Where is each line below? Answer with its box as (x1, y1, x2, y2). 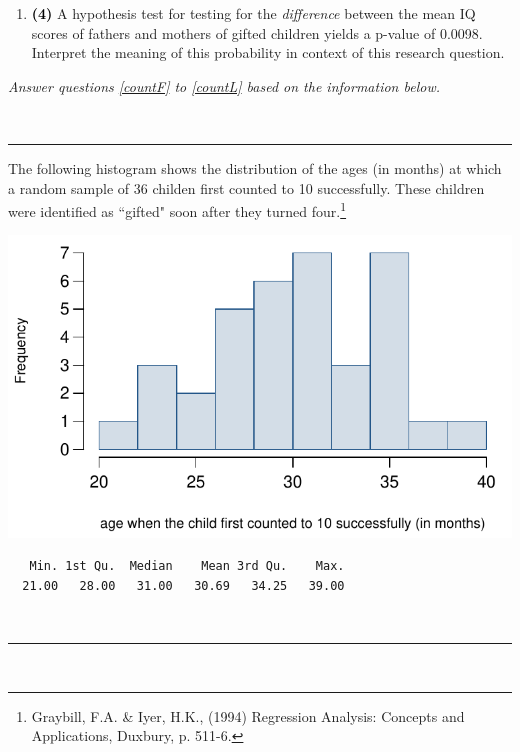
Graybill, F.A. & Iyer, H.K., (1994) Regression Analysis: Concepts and (31, 705, 465, 726)
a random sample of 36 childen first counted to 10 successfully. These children (8, 177, 485, 198)
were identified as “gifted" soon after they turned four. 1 (8, 198, 347, 221)
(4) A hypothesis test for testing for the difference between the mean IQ (31, 3, 476, 23)
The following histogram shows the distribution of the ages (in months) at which (8, 157, 502, 178)
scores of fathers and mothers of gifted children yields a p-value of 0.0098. (31, 22, 483, 43)
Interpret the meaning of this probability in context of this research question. (31, 42, 505, 63)
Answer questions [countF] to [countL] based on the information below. (8, 75, 440, 96)
